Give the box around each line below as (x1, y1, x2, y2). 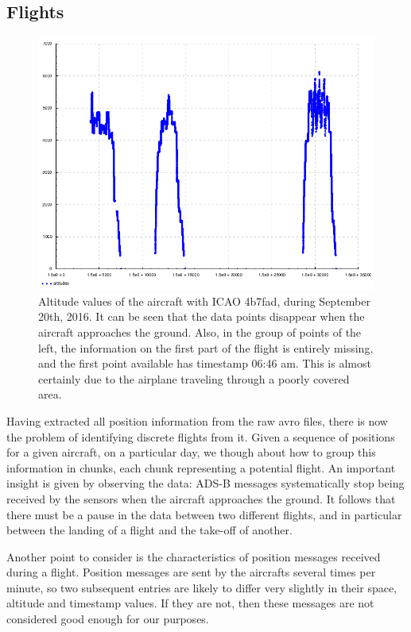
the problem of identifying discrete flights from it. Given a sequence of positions (6, 428, 395, 445)
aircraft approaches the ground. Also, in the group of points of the (38, 323, 362, 340)
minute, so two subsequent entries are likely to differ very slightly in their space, (6, 579, 397, 595)
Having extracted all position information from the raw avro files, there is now (6, 412, 388, 429)
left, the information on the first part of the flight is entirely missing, (38, 339, 374, 356)
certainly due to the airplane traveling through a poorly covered (38, 370, 350, 387)
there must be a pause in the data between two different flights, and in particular (6, 506, 402, 522)
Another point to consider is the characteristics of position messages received (6, 548, 381, 565)
